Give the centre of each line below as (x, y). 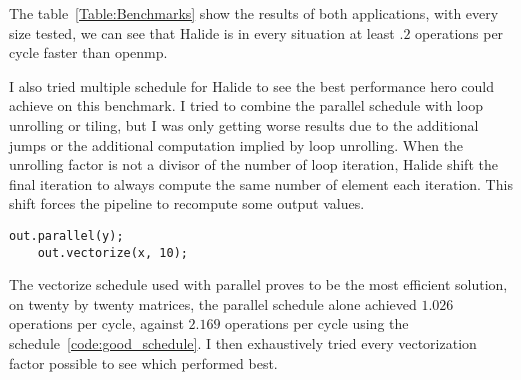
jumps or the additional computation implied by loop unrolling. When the (236, 144)
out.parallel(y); (66, 235)
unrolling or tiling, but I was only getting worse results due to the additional (244, 124)
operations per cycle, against (96, 323)
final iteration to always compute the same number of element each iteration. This (261, 183)
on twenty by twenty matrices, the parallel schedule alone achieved (213, 303)
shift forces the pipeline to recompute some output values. (187, 203)
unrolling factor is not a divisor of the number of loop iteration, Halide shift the (253, 164)
